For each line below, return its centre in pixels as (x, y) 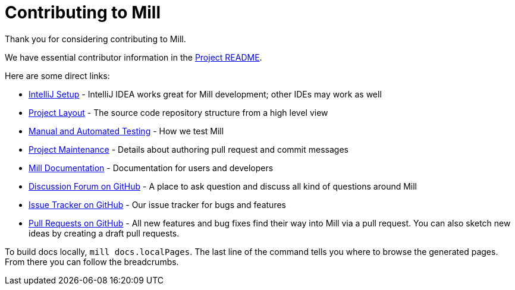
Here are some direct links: (57, 75)
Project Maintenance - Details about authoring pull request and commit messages (189, 149)
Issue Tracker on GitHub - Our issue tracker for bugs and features (157, 204)
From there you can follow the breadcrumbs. (92, 261)
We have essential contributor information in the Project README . (134, 57)
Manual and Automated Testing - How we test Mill (126, 131)
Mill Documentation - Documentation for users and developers (151, 168)
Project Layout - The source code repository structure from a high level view (178, 112)
